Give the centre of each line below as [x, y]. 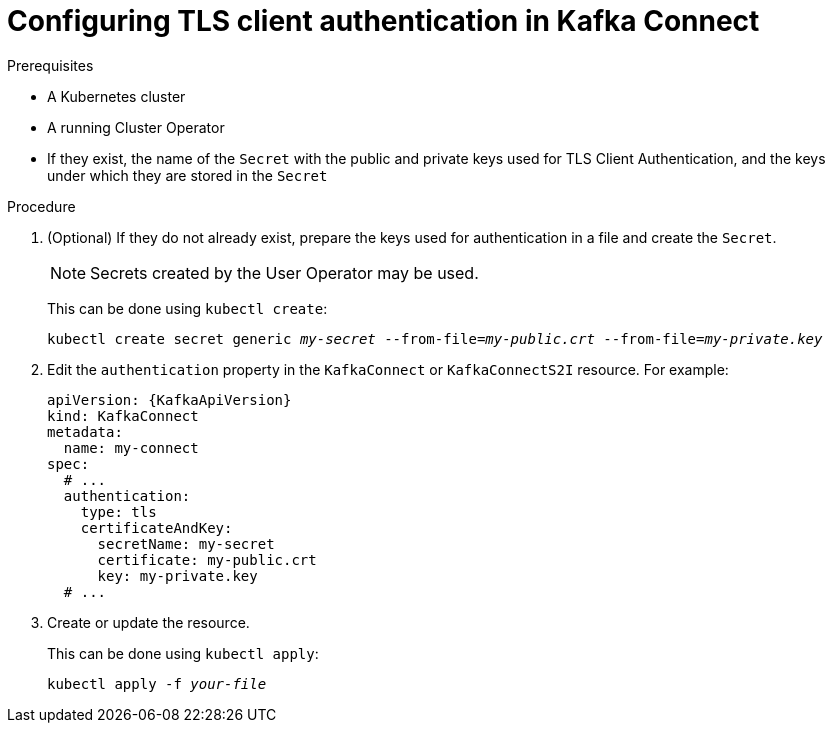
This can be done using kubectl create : [187, 308]
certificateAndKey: [156, 527]
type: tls [118, 511]
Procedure [41, 206]
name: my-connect [131, 447]
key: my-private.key [177, 575]
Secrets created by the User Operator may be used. [284, 272]
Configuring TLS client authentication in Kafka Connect [383, 21]
